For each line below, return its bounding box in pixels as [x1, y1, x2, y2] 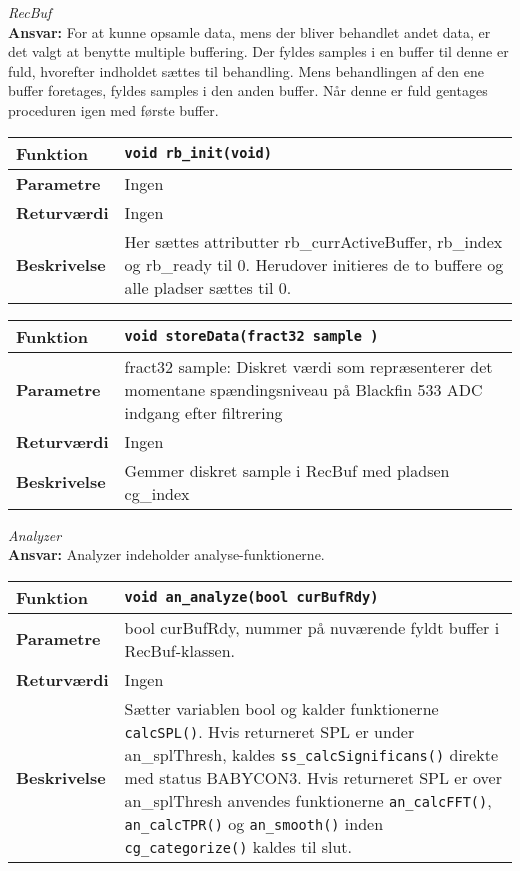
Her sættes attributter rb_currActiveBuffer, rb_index [124, 229, 503, 253]
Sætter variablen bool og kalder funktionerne [124, 696, 439, 720]
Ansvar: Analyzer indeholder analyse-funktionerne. [8, 544, 325, 565]
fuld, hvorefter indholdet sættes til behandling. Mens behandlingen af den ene [8, 60, 484, 81]
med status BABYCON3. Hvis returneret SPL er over [124, 765, 502, 789]
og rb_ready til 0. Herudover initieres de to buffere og [124, 252, 504, 276]
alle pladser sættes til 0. [124, 275, 292, 299]
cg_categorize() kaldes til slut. [124, 834, 352, 858]
